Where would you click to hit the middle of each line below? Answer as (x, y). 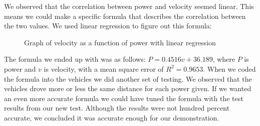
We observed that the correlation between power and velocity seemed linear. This (129, 6)
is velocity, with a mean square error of (104, 68)
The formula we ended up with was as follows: (75, 59)
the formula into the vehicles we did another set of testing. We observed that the (128, 78)
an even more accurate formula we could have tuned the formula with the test (124, 98)
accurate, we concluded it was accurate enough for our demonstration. (112, 117)
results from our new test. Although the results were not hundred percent (117, 108)
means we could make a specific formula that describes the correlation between (125, 16)
